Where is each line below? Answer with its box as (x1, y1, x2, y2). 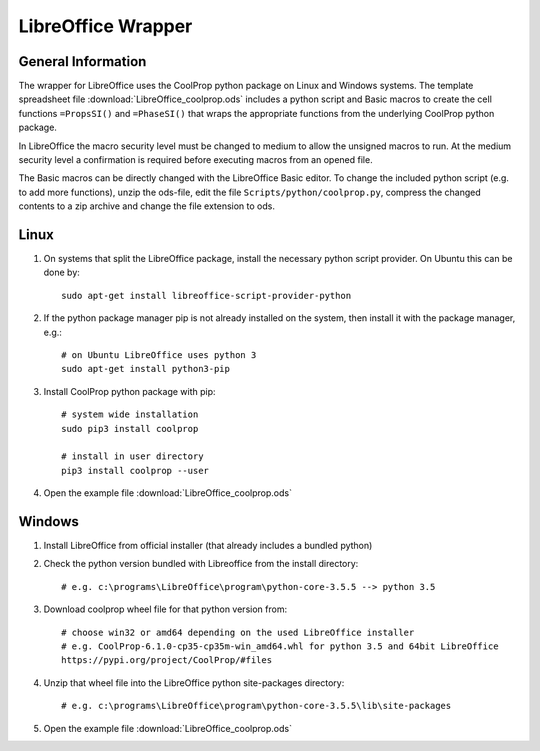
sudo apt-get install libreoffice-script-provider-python (61, 290, 352, 301)
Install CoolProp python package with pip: (43, 385, 216, 397)
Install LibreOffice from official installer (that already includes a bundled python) (43, 540, 373, 552)
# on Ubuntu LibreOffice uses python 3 (61, 350, 257, 361)
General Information (18, 53, 147, 70)
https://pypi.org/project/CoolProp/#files (61, 655, 273, 666)
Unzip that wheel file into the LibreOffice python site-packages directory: (43, 676, 345, 689)
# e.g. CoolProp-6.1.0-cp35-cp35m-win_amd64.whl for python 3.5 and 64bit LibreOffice (61, 641, 499, 652)
